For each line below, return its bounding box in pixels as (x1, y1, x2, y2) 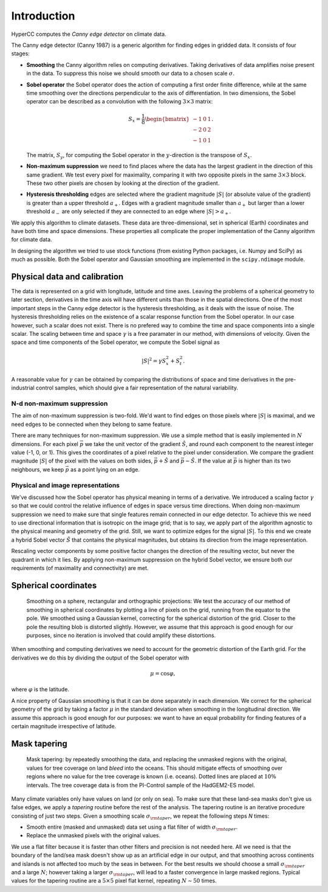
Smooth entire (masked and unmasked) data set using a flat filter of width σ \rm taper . (26, 823, 238, 832)
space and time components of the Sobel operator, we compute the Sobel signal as (11, 338, 220, 346)
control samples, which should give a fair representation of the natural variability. (35, 384, 238, 392)
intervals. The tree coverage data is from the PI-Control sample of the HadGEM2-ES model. (26, 781, 255, 789)
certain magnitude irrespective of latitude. (11, 722, 117, 730)
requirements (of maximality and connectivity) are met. (11, 565, 149, 572)
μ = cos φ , (149, 670, 176, 677)
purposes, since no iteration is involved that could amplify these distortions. (26, 632, 216, 639)
